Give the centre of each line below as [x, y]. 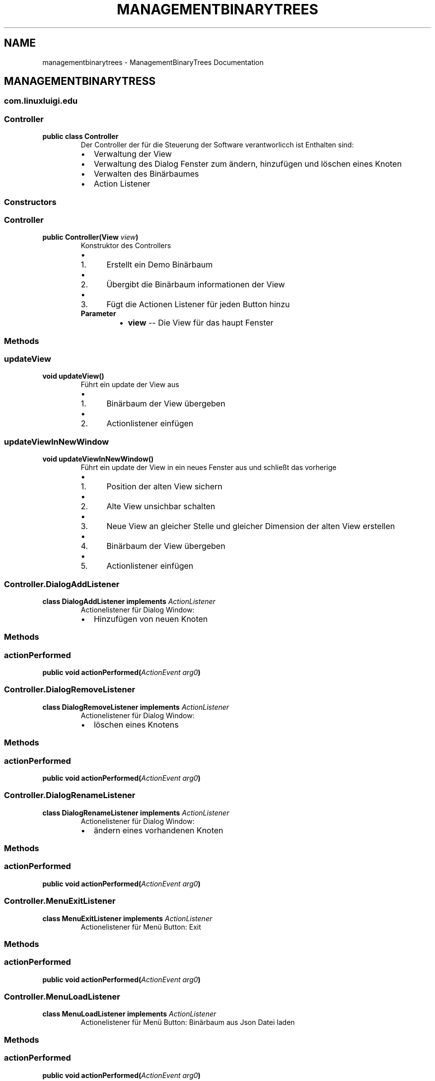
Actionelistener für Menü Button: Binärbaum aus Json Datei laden [188, 1022]
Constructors [30, 202]
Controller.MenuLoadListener [62, 997]
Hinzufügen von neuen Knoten [151, 619]
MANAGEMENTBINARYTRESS [80, 81]
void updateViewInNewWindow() [98, 459]
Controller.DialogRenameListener [70, 795]
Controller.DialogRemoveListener [70, 690]
